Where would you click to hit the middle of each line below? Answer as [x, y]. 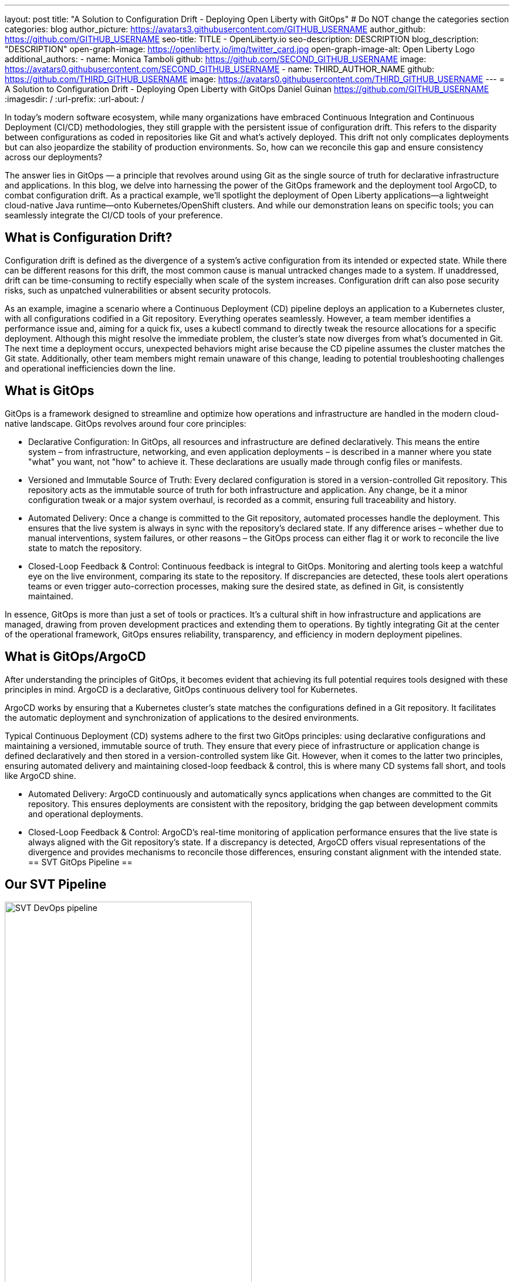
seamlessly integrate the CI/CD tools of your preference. [114, 215]
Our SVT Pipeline [56, 884]
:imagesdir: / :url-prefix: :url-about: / [75, 99]
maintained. [51, 596]
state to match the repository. [85, 548]
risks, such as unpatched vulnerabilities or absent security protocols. [138, 290]
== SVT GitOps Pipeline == [80, 862]
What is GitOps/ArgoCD [75, 657]
